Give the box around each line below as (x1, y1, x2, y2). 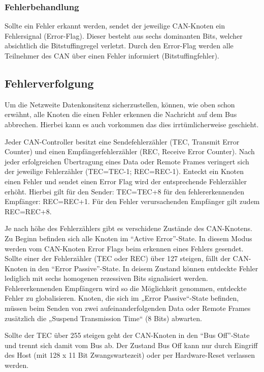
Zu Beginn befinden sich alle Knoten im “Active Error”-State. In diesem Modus (5, 233, 252, 243)
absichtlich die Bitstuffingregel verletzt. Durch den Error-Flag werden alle (5, 40, 234, 51)
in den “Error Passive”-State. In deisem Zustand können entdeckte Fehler (29, 263, 258, 273)
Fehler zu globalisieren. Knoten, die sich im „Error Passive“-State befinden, (5, 293, 239, 303)
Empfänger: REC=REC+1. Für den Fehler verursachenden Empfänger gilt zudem (5, 196, 260, 207)
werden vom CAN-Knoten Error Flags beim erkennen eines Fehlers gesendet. (5, 243, 244, 253)
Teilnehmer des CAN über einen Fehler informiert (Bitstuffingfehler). (5, 50, 219, 61)
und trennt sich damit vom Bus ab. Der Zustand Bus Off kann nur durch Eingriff (5, 339, 258, 350)
